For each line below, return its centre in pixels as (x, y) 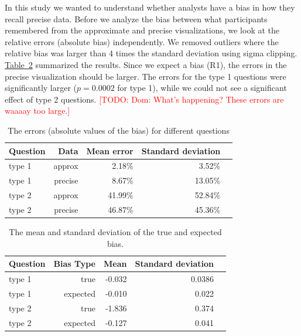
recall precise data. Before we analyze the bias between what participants (136, 18)
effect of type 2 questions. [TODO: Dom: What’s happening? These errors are (144, 99)
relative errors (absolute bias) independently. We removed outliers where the (142, 41)
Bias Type (74, 264)
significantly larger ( (41, 88)
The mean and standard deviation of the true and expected (115, 232)
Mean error (110, 150)
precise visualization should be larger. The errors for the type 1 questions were (146, 76)
